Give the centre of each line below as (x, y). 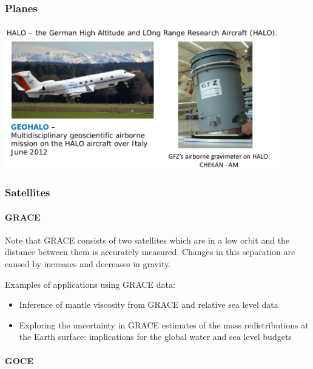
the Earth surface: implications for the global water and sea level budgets (155, 337)
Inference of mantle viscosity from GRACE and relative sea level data (149, 304)
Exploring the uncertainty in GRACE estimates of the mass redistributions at (164, 324)
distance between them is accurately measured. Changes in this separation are (150, 252)
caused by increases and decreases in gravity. (88, 263)
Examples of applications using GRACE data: (90, 284)
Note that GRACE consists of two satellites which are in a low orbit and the (147, 240)
